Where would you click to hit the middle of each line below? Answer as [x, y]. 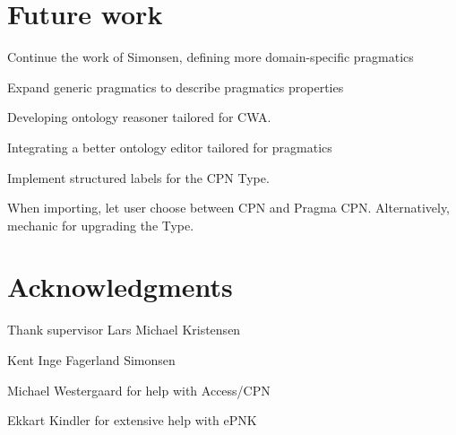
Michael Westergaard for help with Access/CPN [139, 390]
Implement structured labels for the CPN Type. [138, 177]
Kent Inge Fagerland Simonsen [91, 360]
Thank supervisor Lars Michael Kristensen [124, 330]
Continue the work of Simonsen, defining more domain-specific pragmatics [211, 57]
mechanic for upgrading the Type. [101, 225]
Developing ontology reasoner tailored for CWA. [139, 117]
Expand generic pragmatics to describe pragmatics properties [176, 87]
